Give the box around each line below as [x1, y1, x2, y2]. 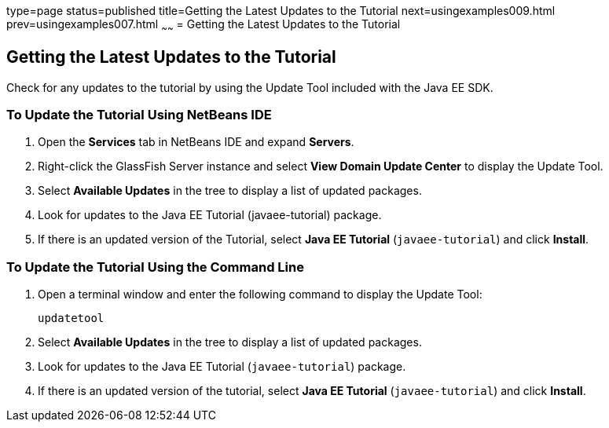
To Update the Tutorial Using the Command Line [6, 258, 304, 275]
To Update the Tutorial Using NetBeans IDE [6, 107, 272, 123]
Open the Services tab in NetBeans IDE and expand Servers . [38, 135, 354, 149]
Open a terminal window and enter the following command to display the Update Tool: [38, 287, 482, 302]
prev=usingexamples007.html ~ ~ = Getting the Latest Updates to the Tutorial [6, 17, 401, 34]
